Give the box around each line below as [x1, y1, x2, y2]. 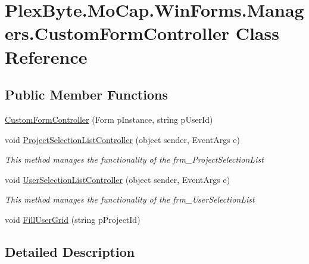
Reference [5, 44, 88, 69]
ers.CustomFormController [5, 21, 229, 45]
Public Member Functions [5, 85, 168, 104]
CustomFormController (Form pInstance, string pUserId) [5, 113, 213, 125]
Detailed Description [5, 242, 135, 260]
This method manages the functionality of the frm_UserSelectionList [5, 193, 255, 206]
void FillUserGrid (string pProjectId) [5, 213, 141, 225]
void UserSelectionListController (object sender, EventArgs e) [5, 173, 230, 185]
